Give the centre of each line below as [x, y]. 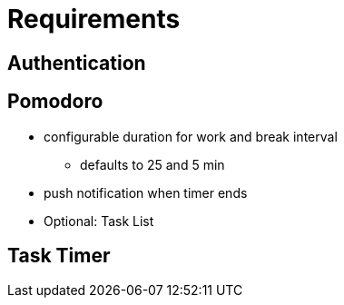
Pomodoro [55, 102]
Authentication [77, 63]
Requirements [94, 19]
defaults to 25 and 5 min [152, 164]
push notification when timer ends [146, 192]
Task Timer [59, 256]
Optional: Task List [99, 221]
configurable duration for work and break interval [191, 136]
